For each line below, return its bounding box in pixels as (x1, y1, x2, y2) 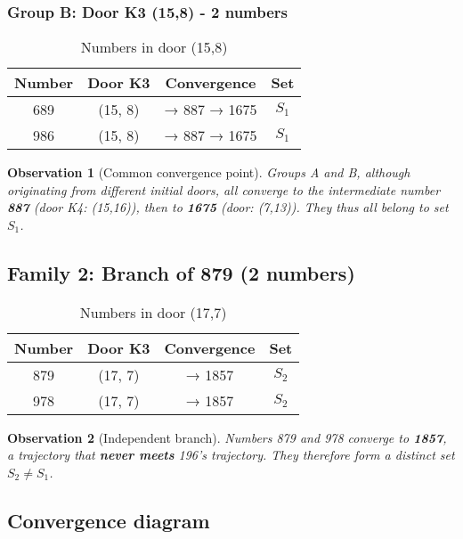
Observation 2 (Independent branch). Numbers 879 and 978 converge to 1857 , (7, 428, 447, 446)
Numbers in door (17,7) (79, 301, 227, 323)
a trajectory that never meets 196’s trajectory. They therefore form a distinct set (7, 445, 455, 464)
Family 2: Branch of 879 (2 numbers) (7, 258, 355, 286)
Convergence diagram (7, 506, 210, 534)
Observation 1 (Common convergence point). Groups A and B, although (7, 163, 410, 182)
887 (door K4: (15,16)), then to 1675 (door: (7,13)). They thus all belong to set (7, 198, 449, 216)
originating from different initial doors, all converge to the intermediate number (7, 180, 441, 199)
